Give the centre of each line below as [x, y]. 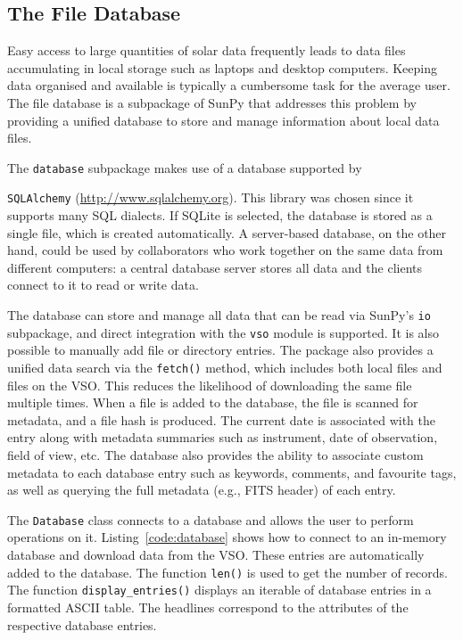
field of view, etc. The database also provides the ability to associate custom [215, 454]
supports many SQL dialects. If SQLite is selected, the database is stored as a [220, 215]
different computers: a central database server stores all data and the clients [215, 267]
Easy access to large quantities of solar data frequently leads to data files [207, 50]
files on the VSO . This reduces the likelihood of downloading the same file [210, 385]
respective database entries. [82, 624]
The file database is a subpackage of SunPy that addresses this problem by [212, 102]
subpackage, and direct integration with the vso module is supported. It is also [223, 332]
